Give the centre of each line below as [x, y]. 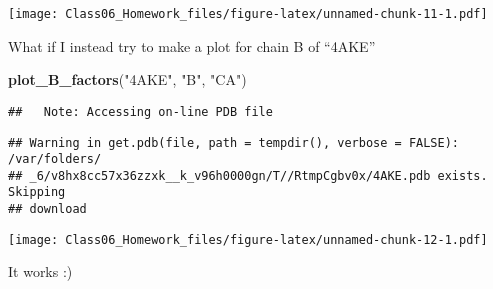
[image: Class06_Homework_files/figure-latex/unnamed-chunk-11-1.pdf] [248, 14]
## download [47, 209]
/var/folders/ [55, 159]
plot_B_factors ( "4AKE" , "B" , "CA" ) [127, 79]
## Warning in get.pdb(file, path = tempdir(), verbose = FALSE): [234, 142]
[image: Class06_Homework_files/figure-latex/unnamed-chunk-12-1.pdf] [248, 239]
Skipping [37, 192]
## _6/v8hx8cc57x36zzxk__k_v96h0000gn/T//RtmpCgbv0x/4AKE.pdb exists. [248, 175]
